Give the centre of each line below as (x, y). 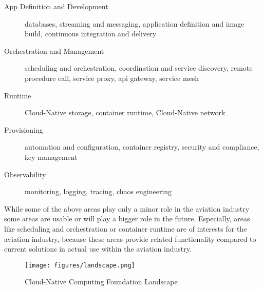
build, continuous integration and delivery (91, 34)
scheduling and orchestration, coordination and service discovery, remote (139, 68)
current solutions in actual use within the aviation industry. (98, 249)
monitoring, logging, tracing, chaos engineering (98, 191)
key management (51, 157)
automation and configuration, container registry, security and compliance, (142, 147)
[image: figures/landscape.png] (80, 265)
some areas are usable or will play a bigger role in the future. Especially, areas (127, 219)
